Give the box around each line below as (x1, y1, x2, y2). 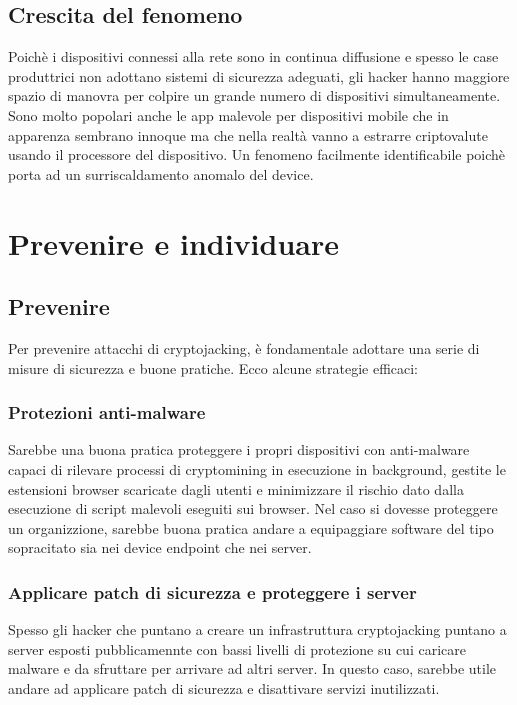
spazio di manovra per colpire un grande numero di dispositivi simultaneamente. (8, 85, 501, 106)
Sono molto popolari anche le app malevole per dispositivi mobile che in (8, 104, 449, 125)
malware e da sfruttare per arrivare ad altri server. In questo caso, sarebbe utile (8, 658, 497, 679)
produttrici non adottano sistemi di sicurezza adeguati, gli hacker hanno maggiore (8, 65, 510, 86)
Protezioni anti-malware (8, 400, 206, 425)
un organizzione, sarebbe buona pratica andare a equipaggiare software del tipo (8, 517, 494, 538)
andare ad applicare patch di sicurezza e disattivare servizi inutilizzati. (8, 677, 440, 698)
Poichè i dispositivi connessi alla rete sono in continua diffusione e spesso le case (8, 46, 499, 67)
